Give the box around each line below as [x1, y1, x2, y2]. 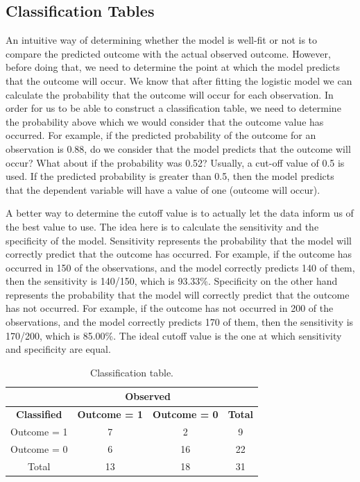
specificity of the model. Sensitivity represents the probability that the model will [6, 233, 352, 247]
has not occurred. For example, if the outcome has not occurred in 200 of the [6, 301, 334, 315]
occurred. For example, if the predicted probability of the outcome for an [6, 128, 316, 142]
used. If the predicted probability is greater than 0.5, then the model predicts [6, 169, 334, 183]
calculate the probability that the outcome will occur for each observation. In [6, 87, 334, 101]
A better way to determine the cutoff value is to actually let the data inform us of [6, 206, 354, 220]
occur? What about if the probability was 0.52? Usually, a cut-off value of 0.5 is [6, 155, 345, 169]
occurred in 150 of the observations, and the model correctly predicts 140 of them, [6, 260, 355, 274]
